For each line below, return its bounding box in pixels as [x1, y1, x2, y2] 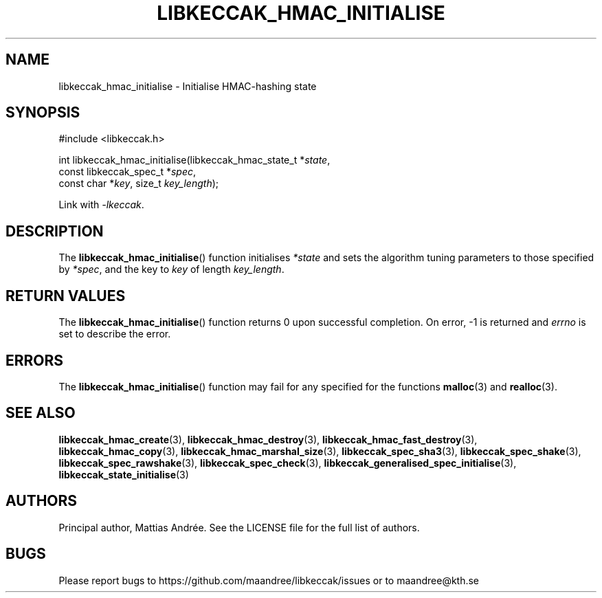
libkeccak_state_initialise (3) [58, 468, 189, 480]
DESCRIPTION [5, 222, 104, 240]
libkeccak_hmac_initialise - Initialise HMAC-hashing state [58, 80, 317, 92]
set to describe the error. [58, 328, 171, 340]
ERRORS [5, 351, 64, 369]
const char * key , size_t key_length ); [58, 177, 219, 190]
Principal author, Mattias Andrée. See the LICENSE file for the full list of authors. [58, 521, 420, 533]
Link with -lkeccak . [58, 199, 144, 211]
